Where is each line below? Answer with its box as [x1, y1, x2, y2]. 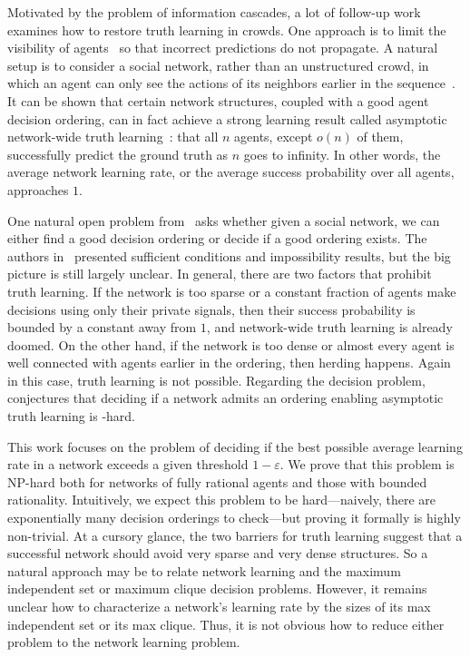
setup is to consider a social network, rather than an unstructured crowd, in [7, 55, 429, 74]
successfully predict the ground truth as [7, 144, 229, 163]
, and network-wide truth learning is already [206, 318, 453, 337]
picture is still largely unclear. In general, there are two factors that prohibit [7, 264, 432, 283]
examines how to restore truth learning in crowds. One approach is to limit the [7, 20, 446, 39]
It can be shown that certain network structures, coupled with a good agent [7, 91, 429, 110]
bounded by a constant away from [7, 318, 197, 337]
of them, [357, 127, 404, 146]
